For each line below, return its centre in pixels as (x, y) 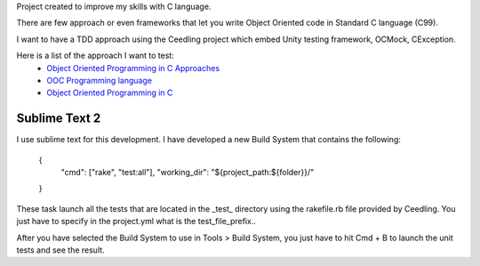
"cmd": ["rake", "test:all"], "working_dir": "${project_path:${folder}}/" (188, 173)
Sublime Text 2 (59, 119)
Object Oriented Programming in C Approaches (133, 68)
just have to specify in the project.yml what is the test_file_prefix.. (136, 222)
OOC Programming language (100, 80)
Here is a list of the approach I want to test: (96, 56)
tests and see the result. (61, 250)
